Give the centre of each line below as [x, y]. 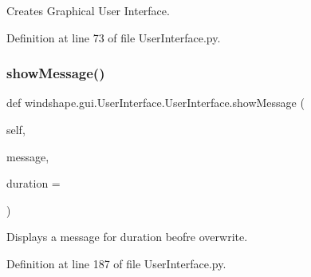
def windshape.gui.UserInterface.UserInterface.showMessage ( [155, 103]
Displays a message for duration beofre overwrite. [127, 237]
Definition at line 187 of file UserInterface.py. [116, 263]
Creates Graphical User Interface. [88, 10]
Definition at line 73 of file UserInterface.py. [114, 37]
